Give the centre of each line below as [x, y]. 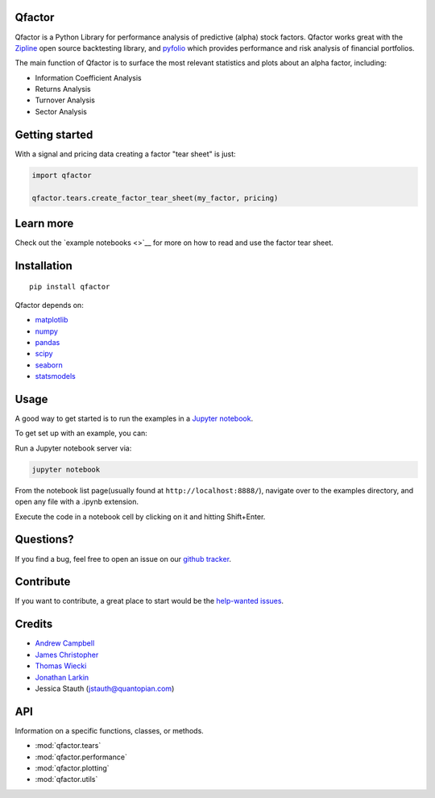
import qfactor [62, 175]
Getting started [54, 134]
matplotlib [52, 320]
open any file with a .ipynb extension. [77, 502]
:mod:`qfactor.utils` [66, 779]
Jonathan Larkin [62, 677]
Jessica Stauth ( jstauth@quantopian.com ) [105, 688]
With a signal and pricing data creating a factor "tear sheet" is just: [126, 154]
